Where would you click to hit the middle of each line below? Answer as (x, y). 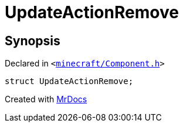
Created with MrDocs (46, 99)
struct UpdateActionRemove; (69, 81)
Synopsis (33, 41)
